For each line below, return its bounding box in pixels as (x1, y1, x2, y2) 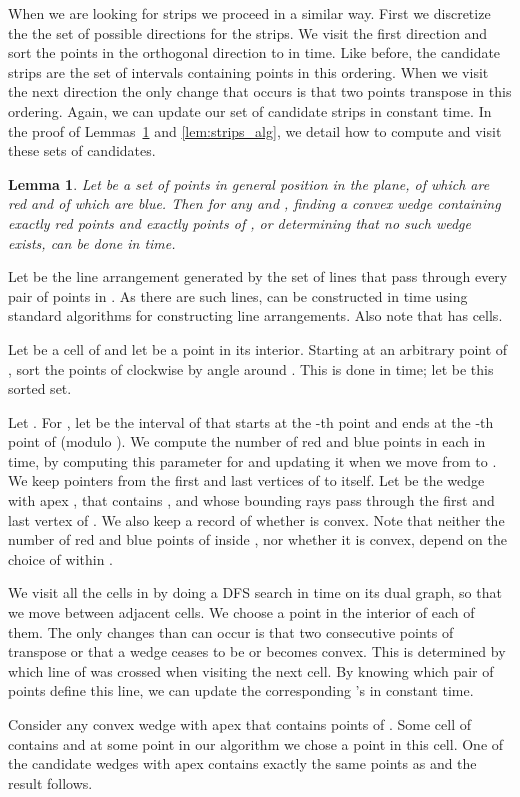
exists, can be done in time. (8, 232, 176, 253)
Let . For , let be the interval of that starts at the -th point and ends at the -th (8, 411, 494, 432)
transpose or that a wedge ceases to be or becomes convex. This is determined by (8, 641, 506, 662)
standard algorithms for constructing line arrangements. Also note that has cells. (8, 305, 503, 326)
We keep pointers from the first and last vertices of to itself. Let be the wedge (8, 470, 485, 491)
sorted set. (8, 378, 72, 399)
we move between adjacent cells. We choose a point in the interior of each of (8, 602, 475, 623)
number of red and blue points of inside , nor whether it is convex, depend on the (8, 529, 507, 550)
